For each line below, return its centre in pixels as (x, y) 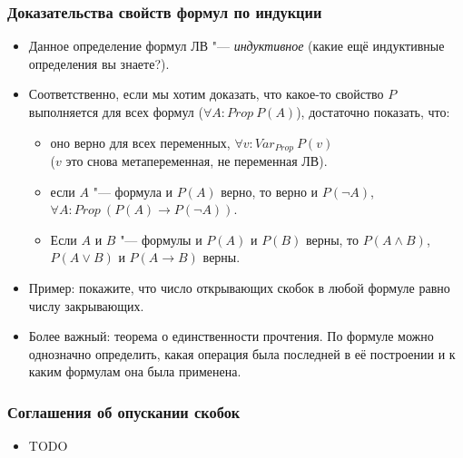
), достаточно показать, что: (373, 112)
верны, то (332, 239)
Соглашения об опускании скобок (124, 411)
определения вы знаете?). (99, 63)
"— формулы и (161, 239)
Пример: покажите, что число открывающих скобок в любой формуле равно (239, 288)
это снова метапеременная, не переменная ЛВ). (197, 161)
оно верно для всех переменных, (140, 142)
